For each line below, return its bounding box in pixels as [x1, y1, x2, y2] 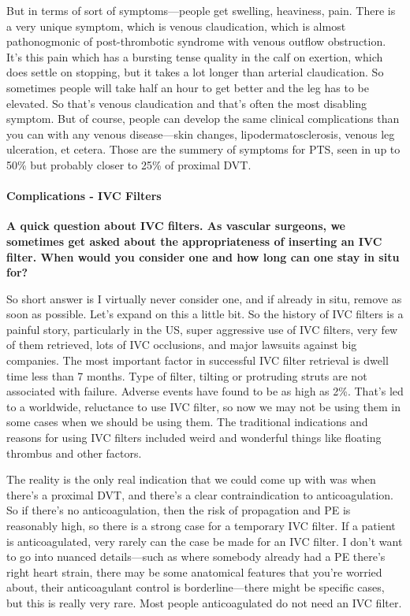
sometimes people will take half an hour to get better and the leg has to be [6, 79, 369, 95]
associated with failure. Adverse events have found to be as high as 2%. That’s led [6, 383, 404, 399]
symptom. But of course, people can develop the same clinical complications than [6, 110, 400, 127]
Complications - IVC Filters [6, 187, 162, 204]
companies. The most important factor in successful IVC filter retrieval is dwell [6, 352, 389, 369]
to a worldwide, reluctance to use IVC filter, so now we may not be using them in [6, 398, 401, 414]
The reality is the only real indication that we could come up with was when [6, 471, 376, 488]
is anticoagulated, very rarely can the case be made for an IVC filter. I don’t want [6, 533, 403, 549]
